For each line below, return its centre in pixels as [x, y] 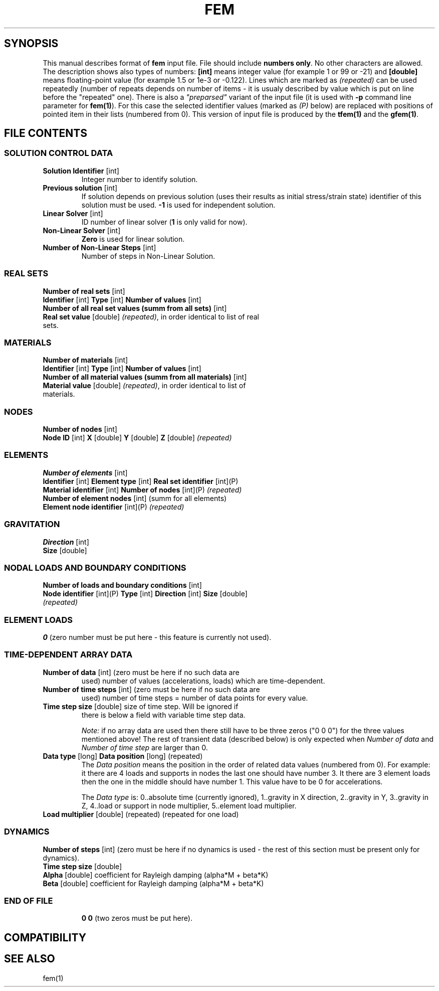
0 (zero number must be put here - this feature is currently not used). [157, 637]
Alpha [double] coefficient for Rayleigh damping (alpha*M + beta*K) [156, 875]
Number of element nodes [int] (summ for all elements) [135, 498]
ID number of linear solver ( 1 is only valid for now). [164, 222]
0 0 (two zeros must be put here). [137, 918]
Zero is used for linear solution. [133, 239]
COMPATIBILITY [45, 937]
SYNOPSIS [31, 44]
